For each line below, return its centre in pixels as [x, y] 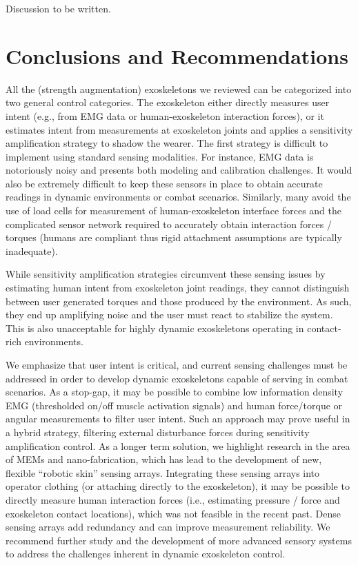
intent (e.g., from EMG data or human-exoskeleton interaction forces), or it [165, 115]
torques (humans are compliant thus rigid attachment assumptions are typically [174, 237]
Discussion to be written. [58, 8]
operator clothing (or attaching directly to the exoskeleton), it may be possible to [178, 486]
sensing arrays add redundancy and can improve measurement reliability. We [168, 527]
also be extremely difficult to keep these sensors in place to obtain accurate [164, 183]
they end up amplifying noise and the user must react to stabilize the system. [169, 315]
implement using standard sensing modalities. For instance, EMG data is [160, 156]
